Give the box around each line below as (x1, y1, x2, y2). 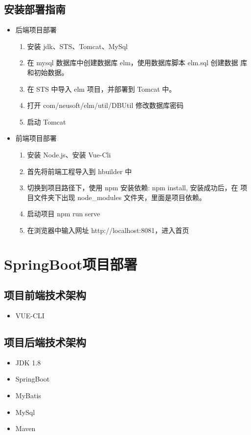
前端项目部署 (15, 133, 57, 143)
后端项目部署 (15, 25, 57, 35)
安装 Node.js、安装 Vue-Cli (27, 149, 111, 159)
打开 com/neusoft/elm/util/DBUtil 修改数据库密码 (27, 100, 183, 110)
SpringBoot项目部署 (4, 254, 137, 274)
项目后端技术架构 (4, 334, 86, 350)
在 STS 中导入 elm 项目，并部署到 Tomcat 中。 (27, 83, 176, 94)
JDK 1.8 (15, 357, 41, 367)
